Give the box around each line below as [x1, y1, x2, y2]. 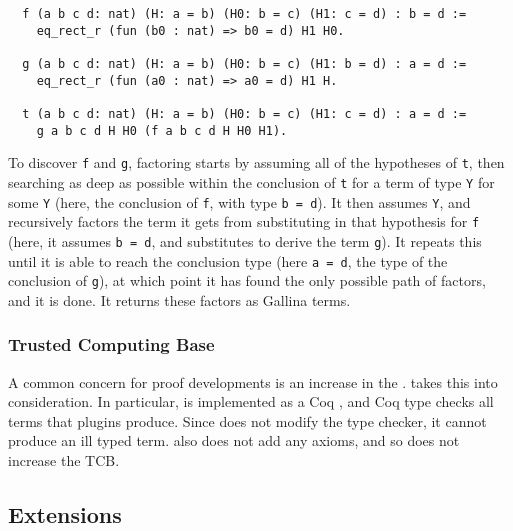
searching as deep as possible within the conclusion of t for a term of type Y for [8, 171, 495, 192]
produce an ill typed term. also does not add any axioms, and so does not [8, 430, 460, 451]
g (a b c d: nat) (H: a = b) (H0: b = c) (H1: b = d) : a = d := [22, 56, 467, 71]
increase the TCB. [8, 450, 120, 471]
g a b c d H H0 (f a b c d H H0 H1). [36, 123, 288, 138]
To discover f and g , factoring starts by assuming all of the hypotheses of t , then [8, 152, 505, 173]
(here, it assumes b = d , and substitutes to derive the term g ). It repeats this [8, 230, 482, 251]
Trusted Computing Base [8, 332, 215, 357]
